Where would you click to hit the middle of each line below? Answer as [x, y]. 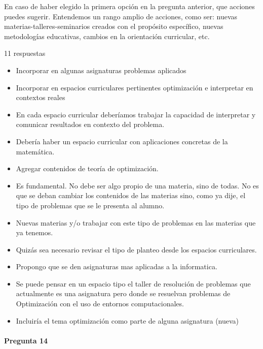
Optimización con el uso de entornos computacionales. [100, 304]
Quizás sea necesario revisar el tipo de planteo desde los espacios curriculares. [136, 249]
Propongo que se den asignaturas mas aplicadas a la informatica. [117, 266]
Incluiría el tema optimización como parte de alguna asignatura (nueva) [127, 320]
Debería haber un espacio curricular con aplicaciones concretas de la [122, 141]
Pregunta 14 [26, 340]
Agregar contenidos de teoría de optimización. [87, 168]
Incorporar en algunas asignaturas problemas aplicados [101, 70]
